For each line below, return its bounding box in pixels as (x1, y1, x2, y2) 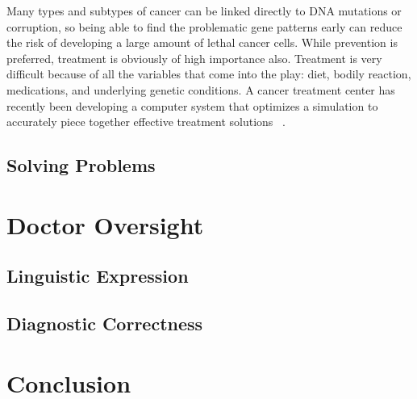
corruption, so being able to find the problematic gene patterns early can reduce (6, 18, 402, 35)
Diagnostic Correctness (6, 311, 203, 336)
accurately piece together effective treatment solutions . (6, 113, 286, 130)
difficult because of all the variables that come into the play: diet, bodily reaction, (6, 65, 411, 82)
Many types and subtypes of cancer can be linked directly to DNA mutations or (6, 2, 402, 19)
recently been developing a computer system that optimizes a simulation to (6, 97, 378, 114)
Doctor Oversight (6, 208, 204, 241)
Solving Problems (6, 153, 156, 178)
